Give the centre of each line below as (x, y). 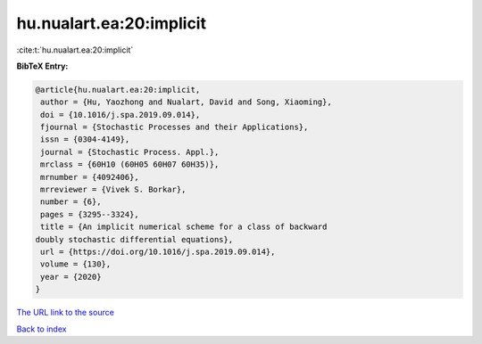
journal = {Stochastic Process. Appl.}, (130, 152)
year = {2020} (71, 277)
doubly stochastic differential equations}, (134, 239)
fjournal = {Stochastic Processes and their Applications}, (175, 127)
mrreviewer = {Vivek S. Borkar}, (113, 190)
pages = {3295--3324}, (90, 214)
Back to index (42, 329)
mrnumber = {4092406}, (90, 177)
